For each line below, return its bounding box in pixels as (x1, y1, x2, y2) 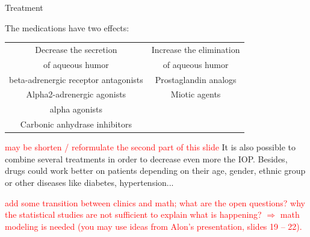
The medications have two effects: (5, 21, 129, 34)
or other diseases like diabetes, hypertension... (5, 176, 174, 189)
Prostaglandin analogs (155, 73, 237, 85)
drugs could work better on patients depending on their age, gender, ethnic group (5, 164, 306, 177)
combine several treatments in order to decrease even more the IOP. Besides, (5, 152, 288, 165)
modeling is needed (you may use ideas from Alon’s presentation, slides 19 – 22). (5, 220, 302, 232)
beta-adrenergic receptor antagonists (9, 73, 143, 85)
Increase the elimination (151, 43, 240, 55)
